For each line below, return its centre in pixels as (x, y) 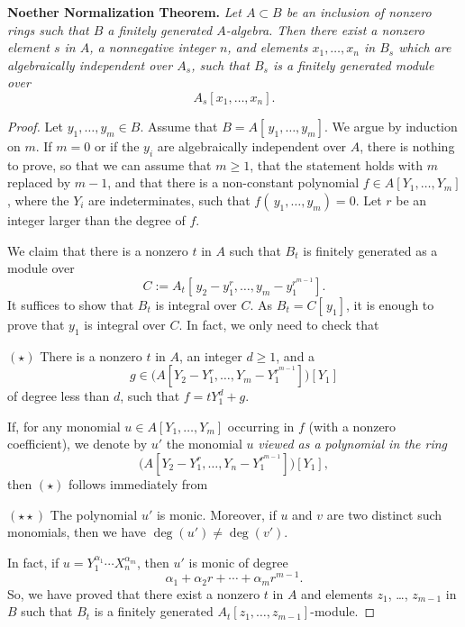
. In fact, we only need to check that (279, 324)
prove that (36, 324)
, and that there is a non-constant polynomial (233, 182)
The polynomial (94, 514)
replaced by (39, 182)
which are (425, 47)
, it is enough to (390, 304)
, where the (38, 200)
